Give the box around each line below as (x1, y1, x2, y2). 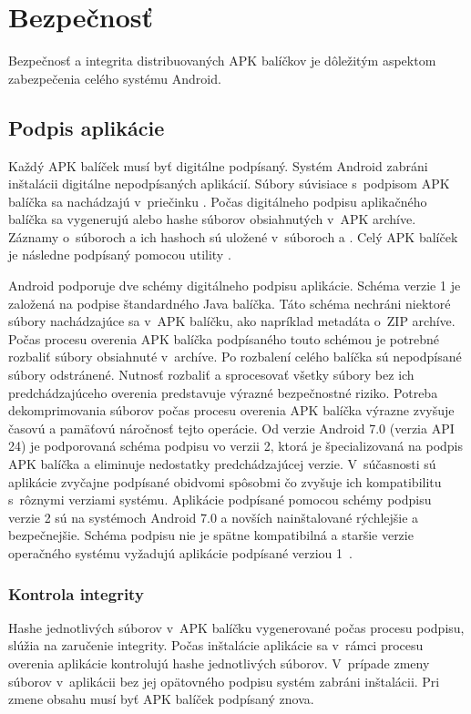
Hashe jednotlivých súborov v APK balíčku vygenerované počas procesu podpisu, (8, 617, 465, 637)
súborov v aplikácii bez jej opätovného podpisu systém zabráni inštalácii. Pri (8, 671, 440, 690)
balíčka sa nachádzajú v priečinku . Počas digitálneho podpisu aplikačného (8, 191, 427, 210)
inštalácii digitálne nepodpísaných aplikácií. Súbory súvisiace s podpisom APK (8, 174, 450, 193)
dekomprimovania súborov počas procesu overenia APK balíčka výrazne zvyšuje (8, 401, 455, 420)
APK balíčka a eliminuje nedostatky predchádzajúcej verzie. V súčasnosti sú (8, 454, 436, 474)
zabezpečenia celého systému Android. (8, 68, 221, 87)
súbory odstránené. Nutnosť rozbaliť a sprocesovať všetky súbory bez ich (8, 365, 415, 384)
